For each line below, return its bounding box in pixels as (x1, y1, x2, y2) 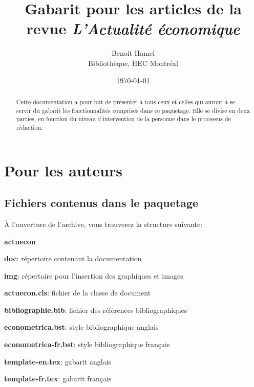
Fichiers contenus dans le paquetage (4, 195, 199, 211)
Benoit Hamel (111, 48, 155, 58)
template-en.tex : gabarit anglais (4, 356, 112, 367)
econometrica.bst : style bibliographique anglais (4, 322, 159, 332)
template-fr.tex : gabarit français (4, 373, 112, 384)
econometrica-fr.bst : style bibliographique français (4, 339, 170, 350)
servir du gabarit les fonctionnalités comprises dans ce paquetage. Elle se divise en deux (16, 106, 250, 115)
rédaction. (16, 123, 43, 131)
